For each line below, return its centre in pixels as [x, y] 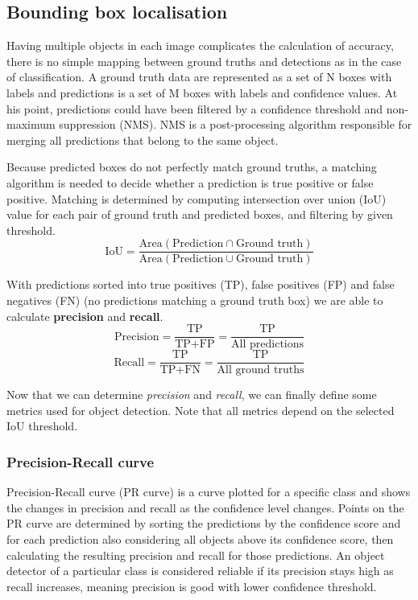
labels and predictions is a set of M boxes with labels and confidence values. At [202, 92]
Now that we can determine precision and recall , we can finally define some [192, 395]
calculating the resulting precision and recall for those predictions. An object [196, 555]
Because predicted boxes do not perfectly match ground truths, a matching [192, 167]
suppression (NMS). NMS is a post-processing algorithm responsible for [236, 124]
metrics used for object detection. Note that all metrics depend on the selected [201, 410]
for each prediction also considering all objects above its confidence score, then [200, 539]
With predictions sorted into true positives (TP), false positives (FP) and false [201, 284]
